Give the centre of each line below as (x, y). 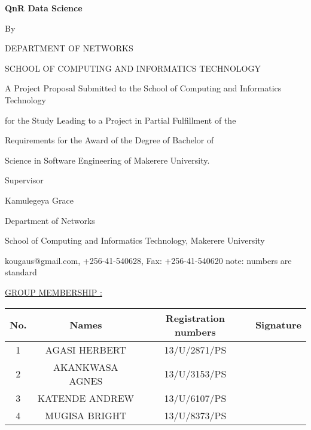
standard (21, 272)
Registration (195, 318)
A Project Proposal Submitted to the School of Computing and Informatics (143, 88)
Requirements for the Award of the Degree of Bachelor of (109, 140)
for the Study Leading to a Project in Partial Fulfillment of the (121, 120)
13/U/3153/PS (195, 374)
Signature (278, 325)
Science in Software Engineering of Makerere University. (107, 160)
